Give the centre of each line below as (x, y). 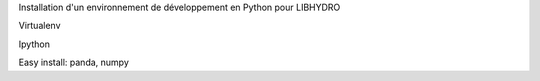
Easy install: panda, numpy (74, 62)
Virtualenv (39, 26)
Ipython (34, 44)
